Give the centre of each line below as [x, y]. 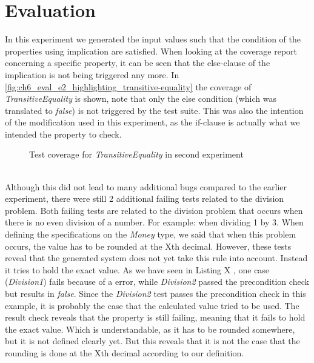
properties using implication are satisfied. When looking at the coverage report [151, 51]
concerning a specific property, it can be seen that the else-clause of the [138, 63]
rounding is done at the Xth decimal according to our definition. [125, 352]
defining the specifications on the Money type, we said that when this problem [151, 234]
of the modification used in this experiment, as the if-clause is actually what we [152, 122]
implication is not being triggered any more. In [92, 74]
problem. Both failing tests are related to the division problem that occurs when [154, 210]
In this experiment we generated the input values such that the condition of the [153, 39]
